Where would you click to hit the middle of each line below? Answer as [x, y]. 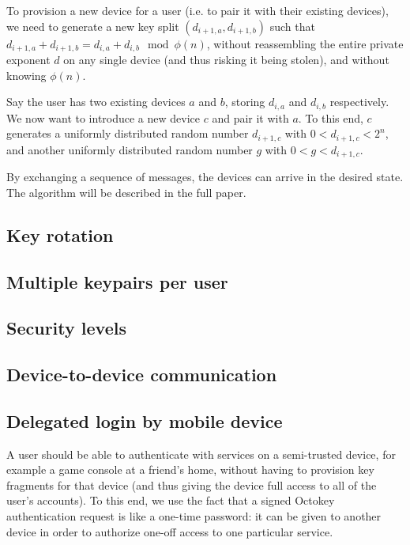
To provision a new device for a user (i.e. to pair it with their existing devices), [197, 10]
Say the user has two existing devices [96, 102]
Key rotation [60, 235]
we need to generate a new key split [93, 26]
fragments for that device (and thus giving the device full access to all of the [192, 484]
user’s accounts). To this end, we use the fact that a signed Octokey [171, 500]
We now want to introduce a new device [103, 117]
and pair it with [250, 117]
